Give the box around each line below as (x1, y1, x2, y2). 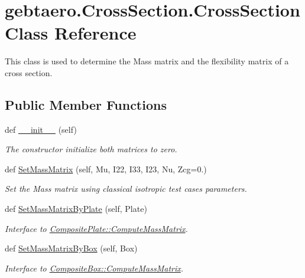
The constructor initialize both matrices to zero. (5, 143, 177, 155)
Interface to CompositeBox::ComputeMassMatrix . (5, 261, 184, 274)
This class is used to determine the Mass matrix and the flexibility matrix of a (5, 55, 289, 67)
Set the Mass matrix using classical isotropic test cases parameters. (5, 182, 247, 195)
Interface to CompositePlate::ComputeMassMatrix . (5, 222, 188, 234)
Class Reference (5, 21, 137, 45)
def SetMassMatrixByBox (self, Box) (5, 242, 138, 254)
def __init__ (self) (5, 123, 77, 135)
